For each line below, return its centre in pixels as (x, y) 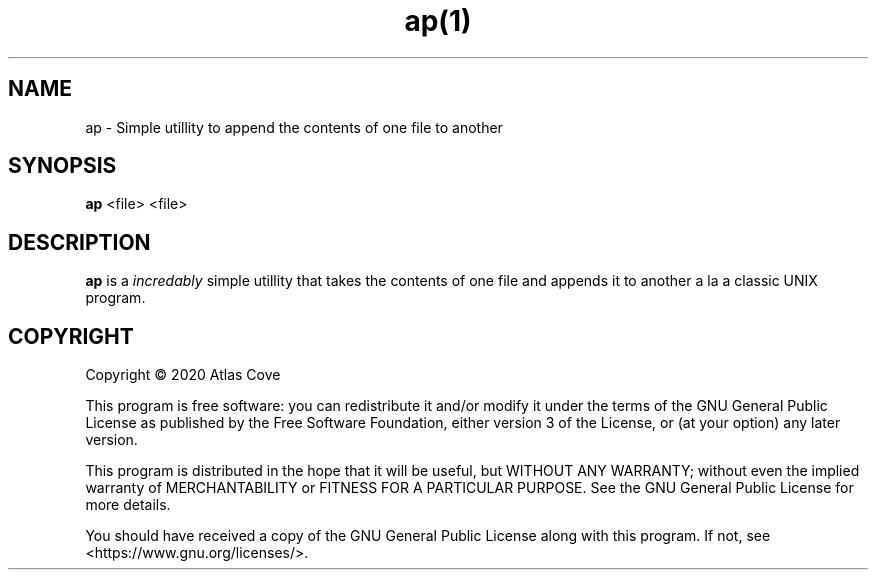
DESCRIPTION (79, 242)
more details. (128, 505)
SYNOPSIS (62, 166)
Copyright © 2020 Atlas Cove (183, 375)
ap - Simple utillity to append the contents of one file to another (294, 127)
